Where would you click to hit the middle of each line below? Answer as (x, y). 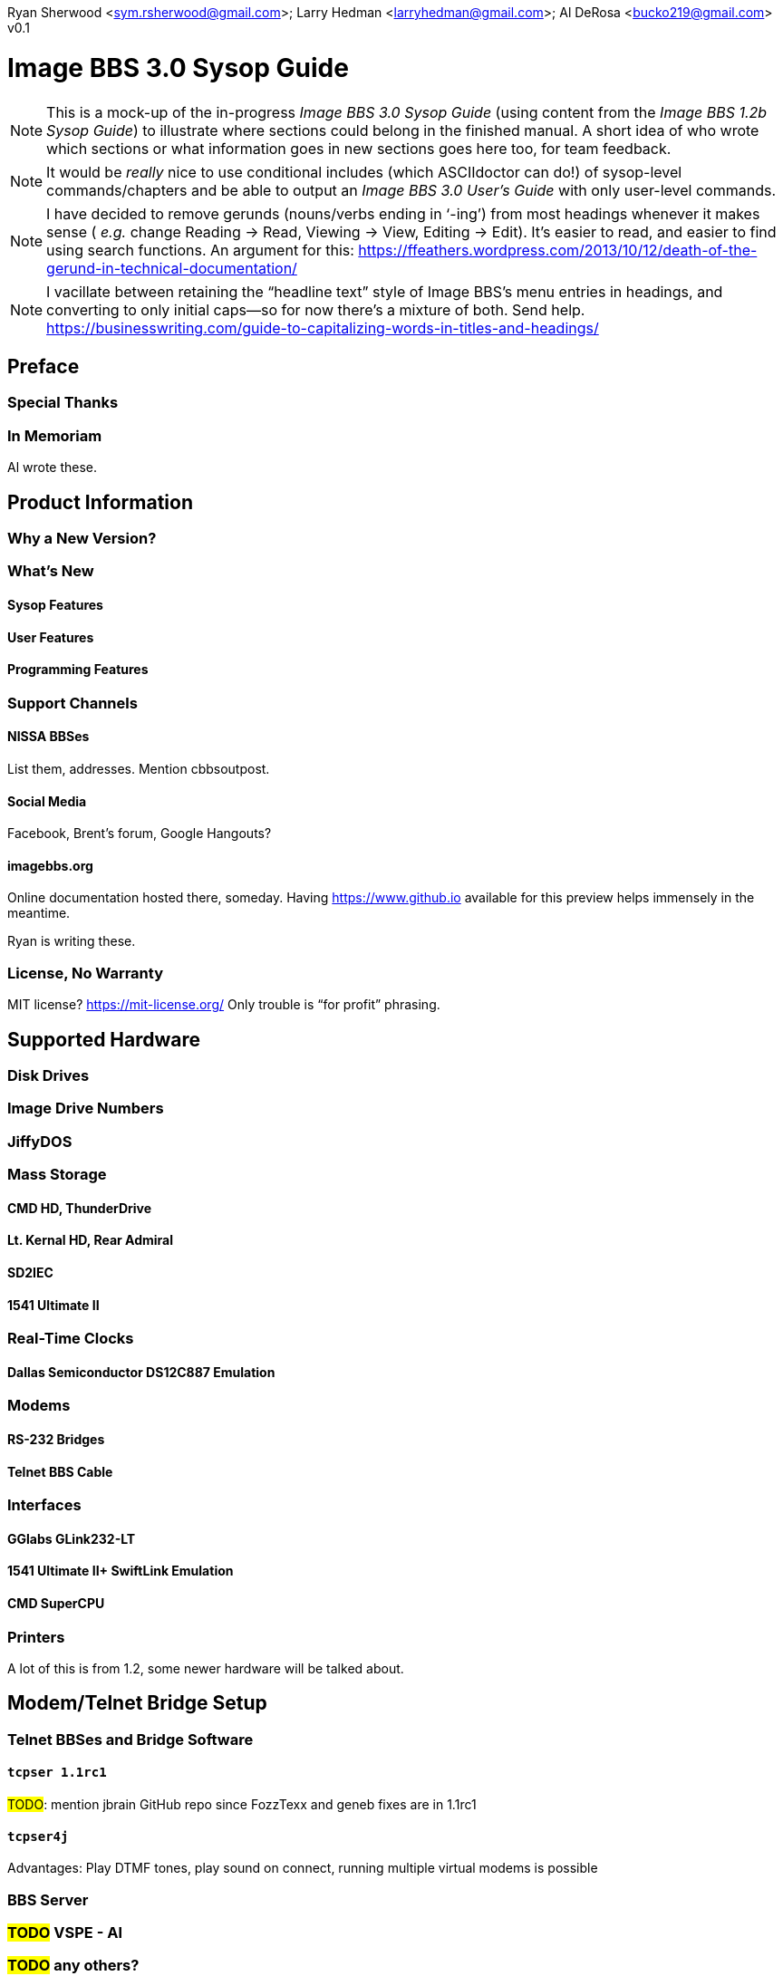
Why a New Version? (82, 538)
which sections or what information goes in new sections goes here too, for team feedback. (359, 148)
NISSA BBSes (48, 737)
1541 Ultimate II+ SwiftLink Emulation (121, 1571)
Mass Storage (57, 1175)
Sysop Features (55, 604)
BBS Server (48, 1899)
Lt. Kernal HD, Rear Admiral (91, 1240)
